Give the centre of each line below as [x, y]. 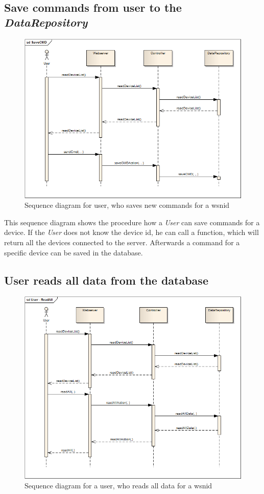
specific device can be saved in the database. [74, 252]
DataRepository [46, 22]
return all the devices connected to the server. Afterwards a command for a [122, 242]
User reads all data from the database [106, 280]
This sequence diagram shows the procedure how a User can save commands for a [132, 222]
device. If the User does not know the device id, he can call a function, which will [131, 232]
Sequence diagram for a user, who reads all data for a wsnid [118, 486]
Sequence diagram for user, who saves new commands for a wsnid [127, 205]
